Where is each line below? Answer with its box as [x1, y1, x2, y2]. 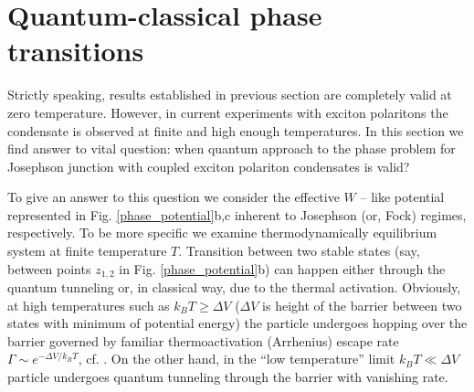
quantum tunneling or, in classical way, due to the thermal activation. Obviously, [7, 278, 461, 297]
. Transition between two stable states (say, [178, 241, 420, 260]
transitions [7, 32, 144, 69]
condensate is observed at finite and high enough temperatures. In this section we [7, 121, 464, 140]
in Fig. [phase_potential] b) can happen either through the [119, 259, 446, 278]
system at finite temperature [7, 241, 167, 260]
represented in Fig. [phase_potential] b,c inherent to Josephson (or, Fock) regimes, [7, 205, 467, 224]
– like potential [360, 187, 445, 207]
